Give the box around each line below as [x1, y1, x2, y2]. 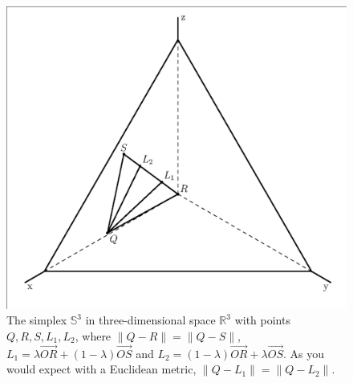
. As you [283, 344, 325, 361]
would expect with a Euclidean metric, [6, 361, 197, 377]
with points [234, 312, 290, 328]
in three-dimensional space [85, 312, 216, 328]
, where [75, 327, 112, 344]
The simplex [6, 312, 67, 328]
